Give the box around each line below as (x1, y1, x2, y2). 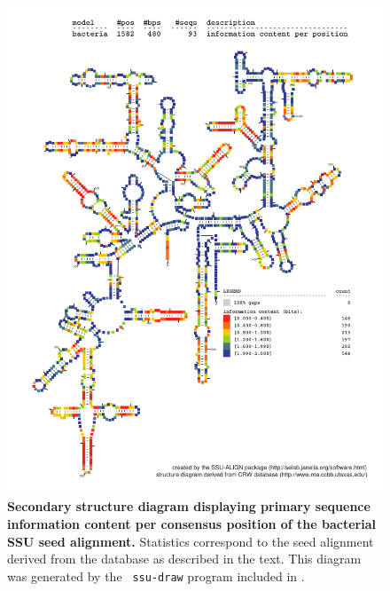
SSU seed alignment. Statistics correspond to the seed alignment (7, 532, 374, 550)
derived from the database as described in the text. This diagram (7, 549, 362, 568)
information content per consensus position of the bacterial (7, 515, 376, 533)
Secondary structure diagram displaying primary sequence (7, 497, 370, 516)
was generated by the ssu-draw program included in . (7, 566, 305, 585)
